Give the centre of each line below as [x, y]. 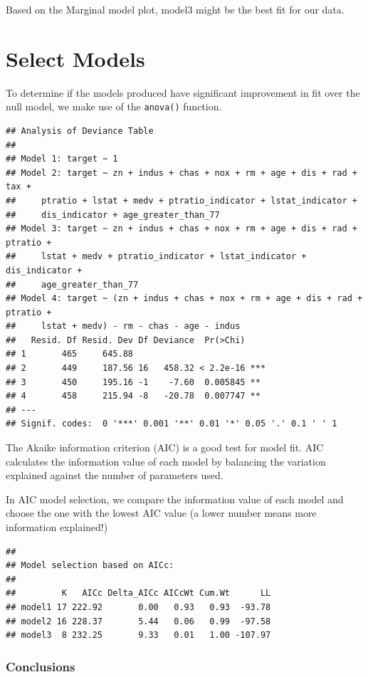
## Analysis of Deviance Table [80, 131]
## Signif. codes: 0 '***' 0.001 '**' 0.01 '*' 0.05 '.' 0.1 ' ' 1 [172, 424]
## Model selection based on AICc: [90, 566]
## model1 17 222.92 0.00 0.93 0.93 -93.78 [138, 607]
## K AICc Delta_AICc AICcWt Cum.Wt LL [138, 593]
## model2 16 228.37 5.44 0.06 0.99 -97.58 [138, 621]
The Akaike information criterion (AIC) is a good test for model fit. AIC [165, 447]
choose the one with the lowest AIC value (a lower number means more [161, 513]
